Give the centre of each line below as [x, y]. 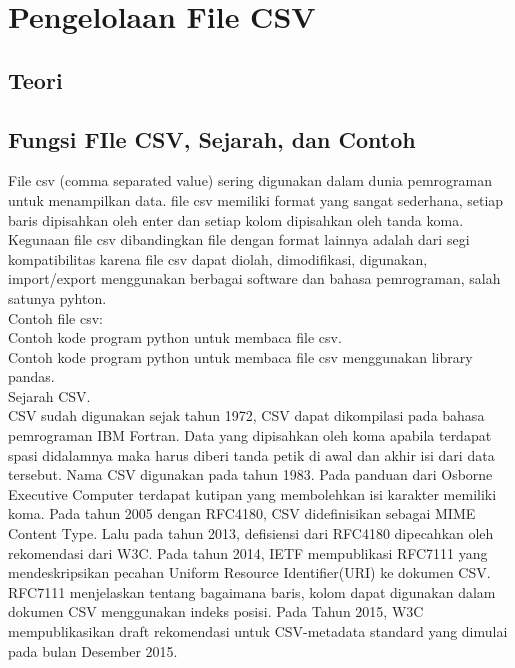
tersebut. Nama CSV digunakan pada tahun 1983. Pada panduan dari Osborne [250, 474]
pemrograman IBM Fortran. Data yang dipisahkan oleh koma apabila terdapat [250, 435]
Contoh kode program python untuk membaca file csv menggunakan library [240, 356]
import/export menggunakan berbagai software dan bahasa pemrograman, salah [254, 278]
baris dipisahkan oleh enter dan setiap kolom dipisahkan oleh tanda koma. [236, 219]
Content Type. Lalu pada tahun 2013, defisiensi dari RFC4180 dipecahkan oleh [251, 533]
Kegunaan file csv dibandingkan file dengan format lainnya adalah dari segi [239, 239]
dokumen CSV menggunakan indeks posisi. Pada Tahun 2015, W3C [216, 611]
